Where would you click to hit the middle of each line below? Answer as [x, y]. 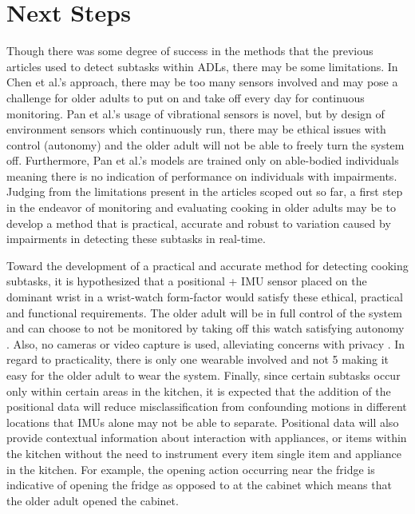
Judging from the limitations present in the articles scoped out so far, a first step [205, 191]
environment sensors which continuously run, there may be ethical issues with [196, 129]
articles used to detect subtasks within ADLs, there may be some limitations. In [202, 66]
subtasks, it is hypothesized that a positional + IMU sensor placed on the [187, 281]
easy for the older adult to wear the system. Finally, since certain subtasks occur [204, 375]
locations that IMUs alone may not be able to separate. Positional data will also [203, 422]
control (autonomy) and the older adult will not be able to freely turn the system [206, 144]
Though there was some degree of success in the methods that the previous [190, 51]
